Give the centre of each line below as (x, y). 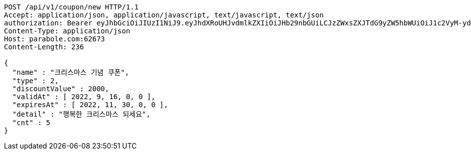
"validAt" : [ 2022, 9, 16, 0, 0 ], (84, 97)
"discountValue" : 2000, (61, 89)
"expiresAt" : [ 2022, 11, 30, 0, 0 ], (90, 105)
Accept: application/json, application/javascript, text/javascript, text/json (164, 15)
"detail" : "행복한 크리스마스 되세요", (81, 114)
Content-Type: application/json (67, 31)
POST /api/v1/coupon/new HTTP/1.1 (71, 7)
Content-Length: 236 (44, 47)
